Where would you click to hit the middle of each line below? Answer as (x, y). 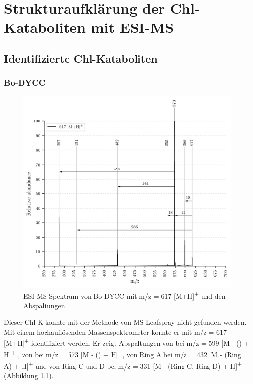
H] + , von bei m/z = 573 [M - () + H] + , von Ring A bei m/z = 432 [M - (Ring (123, 354)
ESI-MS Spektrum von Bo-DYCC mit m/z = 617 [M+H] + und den (125, 295)
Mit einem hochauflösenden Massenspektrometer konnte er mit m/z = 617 (115, 331)
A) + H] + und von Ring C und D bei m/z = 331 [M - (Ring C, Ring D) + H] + (123, 365)
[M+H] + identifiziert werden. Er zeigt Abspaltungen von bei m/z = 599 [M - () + (127, 342)
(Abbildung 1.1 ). (29, 375)
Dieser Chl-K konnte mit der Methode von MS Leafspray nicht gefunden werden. (125, 322)
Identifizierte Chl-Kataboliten (81, 58)
